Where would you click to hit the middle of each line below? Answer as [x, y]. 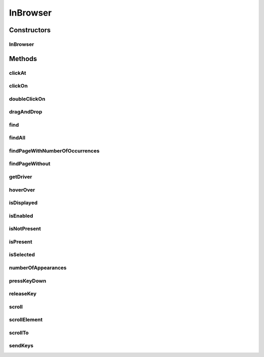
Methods [23, 59]
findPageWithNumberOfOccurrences [54, 150]
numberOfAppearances [38, 268]
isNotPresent [25, 229]
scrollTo [19, 333]
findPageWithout [30, 164]
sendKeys [21, 346]
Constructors [30, 30]
